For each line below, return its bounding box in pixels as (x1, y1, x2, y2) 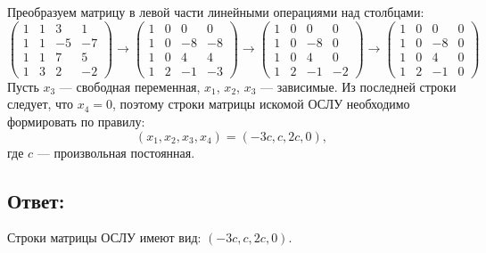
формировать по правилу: (7, 111, 145, 130)
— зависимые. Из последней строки (259, 77, 457, 95)
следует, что (7, 94, 74, 113)
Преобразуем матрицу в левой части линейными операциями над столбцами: (7, 3, 424, 20)
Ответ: (7, 186, 65, 214)
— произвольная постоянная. (37, 143, 195, 161)
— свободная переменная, (59, 77, 201, 95)
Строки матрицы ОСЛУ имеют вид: (7, 228, 202, 247)
